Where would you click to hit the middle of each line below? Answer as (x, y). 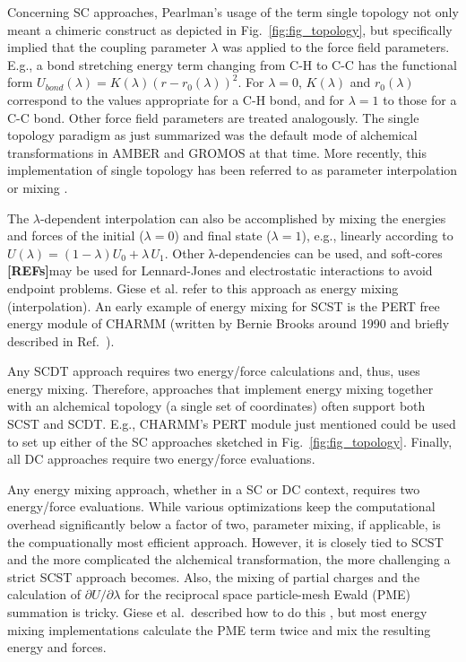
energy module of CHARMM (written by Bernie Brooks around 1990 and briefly (229, 323)
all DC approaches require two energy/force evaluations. (161, 459)
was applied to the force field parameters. (336, 47)
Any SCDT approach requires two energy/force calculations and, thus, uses (214, 371)
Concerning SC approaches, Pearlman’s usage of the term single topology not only (233, 12)
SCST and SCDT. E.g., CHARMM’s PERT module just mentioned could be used (232, 424)
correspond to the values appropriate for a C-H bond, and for (176, 99)
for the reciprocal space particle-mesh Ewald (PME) (268, 594)
